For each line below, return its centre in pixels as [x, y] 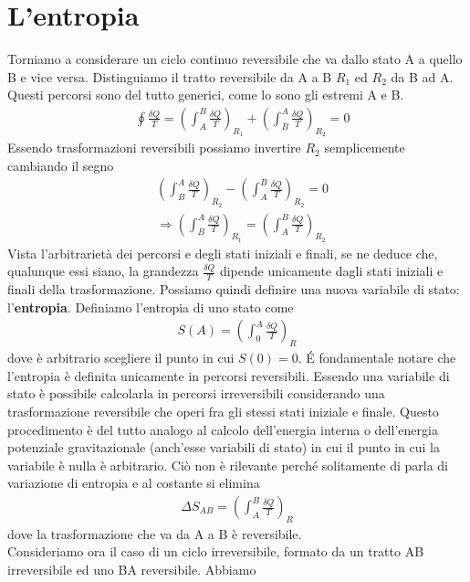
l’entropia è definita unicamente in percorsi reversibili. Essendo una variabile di [229, 375]
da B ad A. [422, 76]
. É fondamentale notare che [377, 358]
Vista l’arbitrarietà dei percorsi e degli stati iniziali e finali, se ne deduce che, [223, 253]
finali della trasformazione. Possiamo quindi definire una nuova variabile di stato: [234, 289]
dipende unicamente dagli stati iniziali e [331, 271]
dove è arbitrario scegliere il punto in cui [121, 358]
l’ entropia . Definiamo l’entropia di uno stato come [151, 307]
